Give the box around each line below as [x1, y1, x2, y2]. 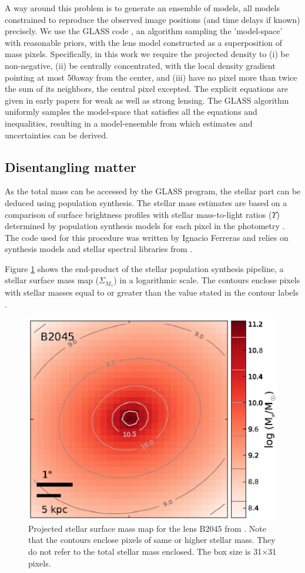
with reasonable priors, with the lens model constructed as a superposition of [5, 36, 283, 48]
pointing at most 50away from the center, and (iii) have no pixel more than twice [5, 71, 297, 83]
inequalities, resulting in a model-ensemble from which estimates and [5, 117, 253, 129]
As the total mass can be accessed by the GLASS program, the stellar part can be [5, 185, 301, 197]
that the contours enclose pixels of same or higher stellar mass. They [28, 534, 276, 546]
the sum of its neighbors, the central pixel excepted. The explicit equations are [5, 82, 288, 95]
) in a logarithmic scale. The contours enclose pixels [113, 274, 300, 286]
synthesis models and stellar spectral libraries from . [5, 243, 193, 255]
